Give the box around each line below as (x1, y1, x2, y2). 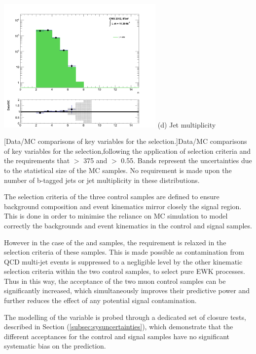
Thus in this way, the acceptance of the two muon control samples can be (4, 275, 226, 286)
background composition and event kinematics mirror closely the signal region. (4, 201, 242, 211)
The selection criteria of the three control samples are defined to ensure (4, 191, 219, 202)
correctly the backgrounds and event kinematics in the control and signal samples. (4, 220, 252, 230)
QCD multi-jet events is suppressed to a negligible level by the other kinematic (4, 256, 243, 266)
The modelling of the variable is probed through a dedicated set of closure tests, (4, 311, 246, 322)
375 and (83, 155, 108, 166)
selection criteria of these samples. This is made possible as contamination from (4, 247, 244, 257)
